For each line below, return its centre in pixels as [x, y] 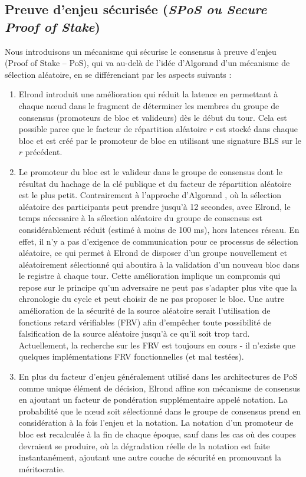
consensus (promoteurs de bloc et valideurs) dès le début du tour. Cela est [153, 117]
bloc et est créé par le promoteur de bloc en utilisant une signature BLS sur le [160, 140]
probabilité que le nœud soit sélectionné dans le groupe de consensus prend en [159, 411]
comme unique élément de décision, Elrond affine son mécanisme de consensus [159, 388]
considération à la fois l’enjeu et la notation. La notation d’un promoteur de [156, 422]
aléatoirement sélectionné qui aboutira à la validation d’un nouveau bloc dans [159, 264]
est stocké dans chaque [257, 129]
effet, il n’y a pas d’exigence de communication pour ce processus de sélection [158, 241]
